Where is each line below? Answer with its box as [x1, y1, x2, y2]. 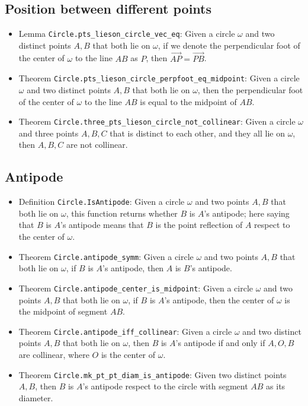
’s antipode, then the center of [164, 293, 274, 306]
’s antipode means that [60, 218, 144, 231]
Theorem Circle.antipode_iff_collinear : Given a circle [18, 325, 232, 337]
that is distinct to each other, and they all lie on [110, 126, 285, 139]
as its [266, 380, 285, 392]
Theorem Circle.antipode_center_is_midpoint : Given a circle [18, 281, 254, 294]
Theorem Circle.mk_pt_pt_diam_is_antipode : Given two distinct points [18, 368, 287, 380]
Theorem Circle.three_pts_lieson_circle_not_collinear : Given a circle [18, 115, 296, 128]
